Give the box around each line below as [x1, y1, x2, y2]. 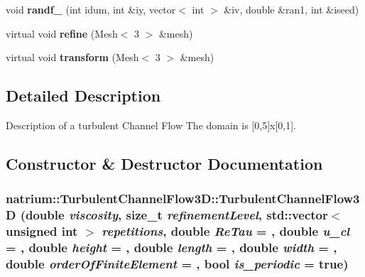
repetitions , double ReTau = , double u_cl [102, 222, 350, 240]
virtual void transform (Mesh [6, 50, 139, 65]
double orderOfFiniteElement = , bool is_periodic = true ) [6, 254, 349, 272]
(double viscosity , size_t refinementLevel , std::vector [20, 206, 328, 224]
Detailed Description [6, 85, 161, 107]
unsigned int [6, 222, 78, 240]
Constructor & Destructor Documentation [6, 152, 323, 174]
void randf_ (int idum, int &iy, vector [6, 2, 176, 16]
